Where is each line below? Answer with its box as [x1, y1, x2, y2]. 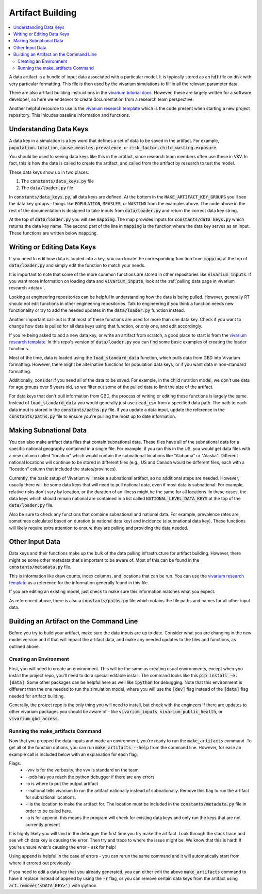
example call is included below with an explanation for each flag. [9, 751, 138, 757]
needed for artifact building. [9, 693, 65, 699]
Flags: [9, 760, 21, 766]
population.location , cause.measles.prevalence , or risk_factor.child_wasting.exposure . [9, 144, 218, 150]
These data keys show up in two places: [9, 169, 89, 175]
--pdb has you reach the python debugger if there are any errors [25, 774, 155, 780]
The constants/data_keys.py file [21, 178, 94, 184]
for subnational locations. [25, 794, 76, 800]
